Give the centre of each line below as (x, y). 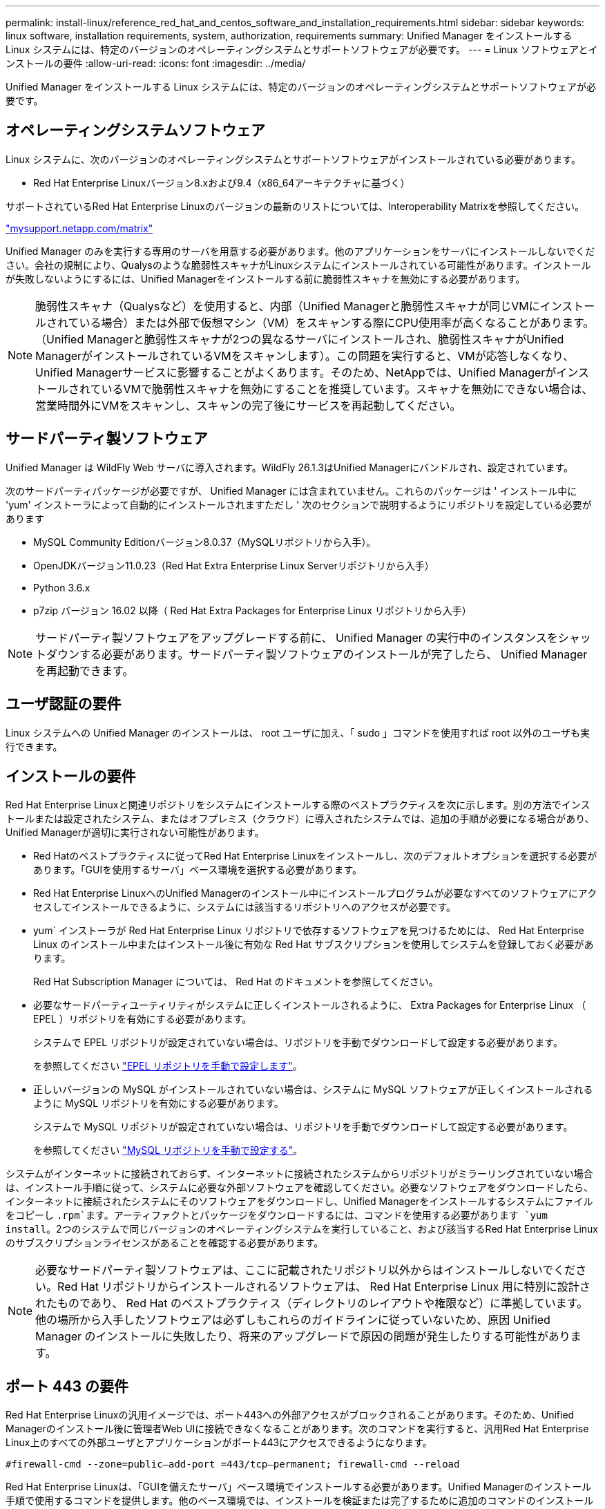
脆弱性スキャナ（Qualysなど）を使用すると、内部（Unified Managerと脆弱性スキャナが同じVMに (288, 306)
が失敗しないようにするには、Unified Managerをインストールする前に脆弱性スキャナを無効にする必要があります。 (266, 278)
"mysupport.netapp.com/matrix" (79, 228)
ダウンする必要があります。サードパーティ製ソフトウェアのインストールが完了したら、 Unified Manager (317, 654)
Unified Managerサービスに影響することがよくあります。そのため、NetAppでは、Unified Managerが (296, 372)
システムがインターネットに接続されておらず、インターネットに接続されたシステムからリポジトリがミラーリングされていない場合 (299, 1174)
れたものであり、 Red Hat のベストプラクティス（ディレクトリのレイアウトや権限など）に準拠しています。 (312, 1303)
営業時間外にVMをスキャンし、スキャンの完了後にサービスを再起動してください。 (248, 405)
